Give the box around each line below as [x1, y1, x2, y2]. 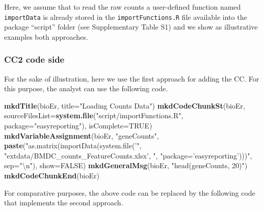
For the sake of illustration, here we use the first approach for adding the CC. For [4, 73, 259, 84]
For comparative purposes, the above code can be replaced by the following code [4, 187, 255, 198]
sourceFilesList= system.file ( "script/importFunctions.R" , [4, 110, 183, 121]
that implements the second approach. [4, 197, 123, 208]
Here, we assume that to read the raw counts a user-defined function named [4, 2, 241, 12]
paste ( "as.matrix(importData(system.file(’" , [4, 140, 142, 151]
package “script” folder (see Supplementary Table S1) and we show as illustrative [4, 21, 258, 32]
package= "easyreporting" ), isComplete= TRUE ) [4, 120, 152, 131]
